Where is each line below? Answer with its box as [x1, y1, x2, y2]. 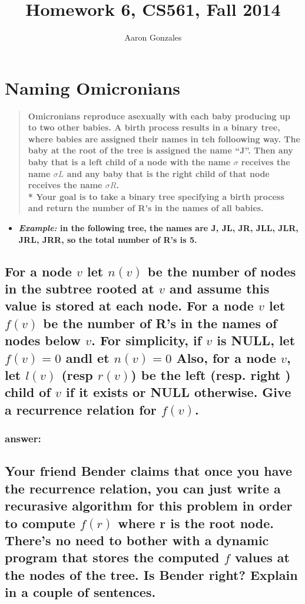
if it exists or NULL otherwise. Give [66, 383, 291, 401]
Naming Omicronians [5, 75, 181, 99]
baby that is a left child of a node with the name [28, 156, 231, 168]
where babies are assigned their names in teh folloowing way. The [28, 132, 300, 145]
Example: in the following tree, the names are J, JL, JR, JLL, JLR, [18, 222, 299, 233]
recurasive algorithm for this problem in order [5, 496, 293, 515]
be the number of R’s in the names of [43, 313, 277, 332]
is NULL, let [217, 331, 296, 349]
